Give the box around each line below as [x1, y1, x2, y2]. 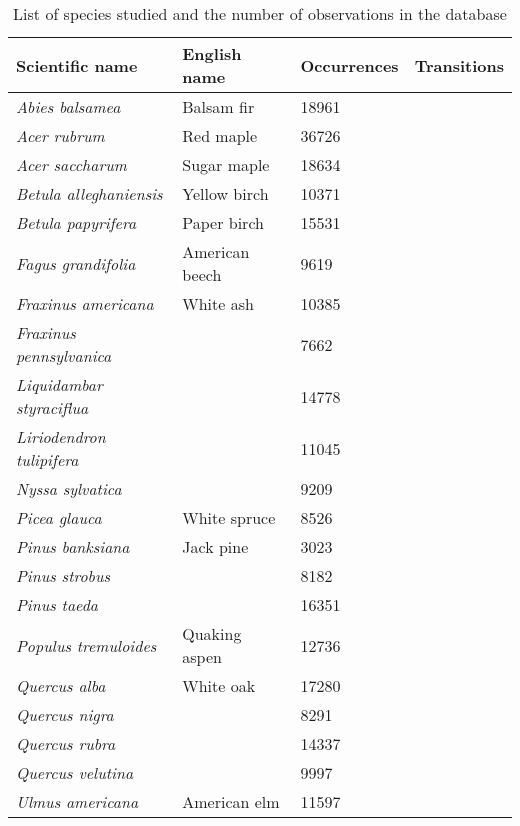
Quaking [182, 622, 242, 645]
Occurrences [300, 53, 399, 77]
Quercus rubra [16, 732, 116, 755]
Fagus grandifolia [16, 251, 136, 275]
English [182, 42, 242, 65]
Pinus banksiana [16, 535, 130, 558]
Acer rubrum [16, 124, 105, 147]
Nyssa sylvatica [16, 477, 122, 500]
